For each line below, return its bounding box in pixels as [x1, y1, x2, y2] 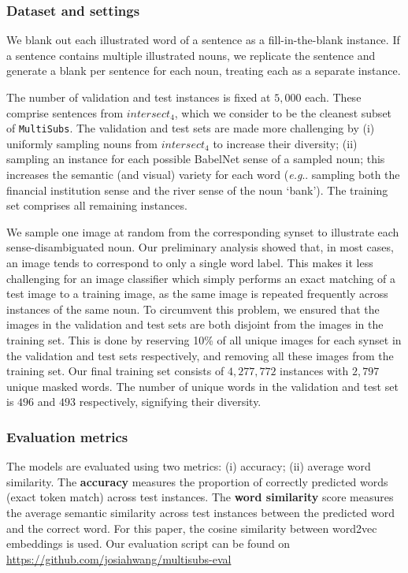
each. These [305, 89, 362, 105]
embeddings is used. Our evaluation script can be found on [6, 535, 291, 552]
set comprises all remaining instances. [6, 197, 187, 214]
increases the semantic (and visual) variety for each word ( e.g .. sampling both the [6, 166, 400, 183]
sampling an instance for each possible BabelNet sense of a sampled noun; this [6, 151, 385, 167]
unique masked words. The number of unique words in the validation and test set [6, 378, 399, 394]
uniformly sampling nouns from [6, 135, 158, 151]
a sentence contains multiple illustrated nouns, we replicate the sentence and [6, 47, 376, 63]
